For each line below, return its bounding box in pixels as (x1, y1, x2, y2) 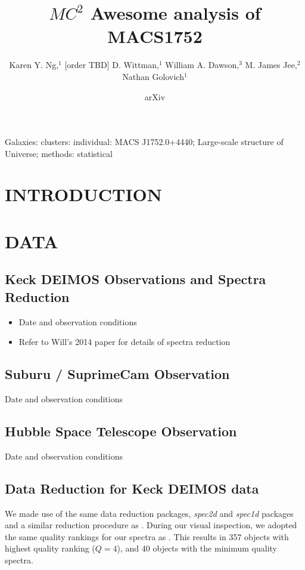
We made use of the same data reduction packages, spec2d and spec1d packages (5, 507, 294, 519)
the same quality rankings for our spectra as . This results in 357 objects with (5, 530, 289, 543)
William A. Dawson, (165, 58, 239, 71)
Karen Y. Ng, (9, 58, 59, 71)
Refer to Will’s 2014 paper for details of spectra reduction (18, 335, 231, 348)
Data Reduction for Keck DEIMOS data (5, 479, 259, 497)
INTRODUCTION (5, 182, 163, 207)
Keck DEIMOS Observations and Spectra (5, 270, 266, 288)
